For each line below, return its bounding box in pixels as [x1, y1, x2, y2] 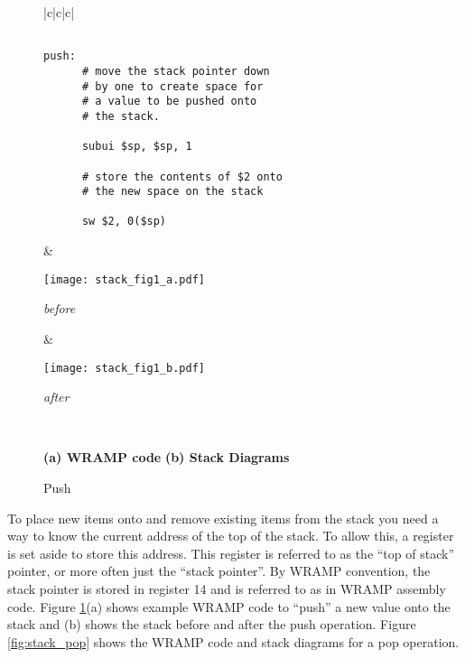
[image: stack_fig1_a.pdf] [43, 273, 205, 286]
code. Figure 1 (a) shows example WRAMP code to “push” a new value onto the [7, 597, 451, 616]
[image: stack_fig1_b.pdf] [43, 361, 205, 375]
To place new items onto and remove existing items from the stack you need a [7, 508, 439, 527]
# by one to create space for [81, 79, 264, 93]
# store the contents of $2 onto [81, 170, 283, 183]
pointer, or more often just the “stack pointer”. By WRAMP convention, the [7, 561, 431, 580]
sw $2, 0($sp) [81, 215, 167, 228]
